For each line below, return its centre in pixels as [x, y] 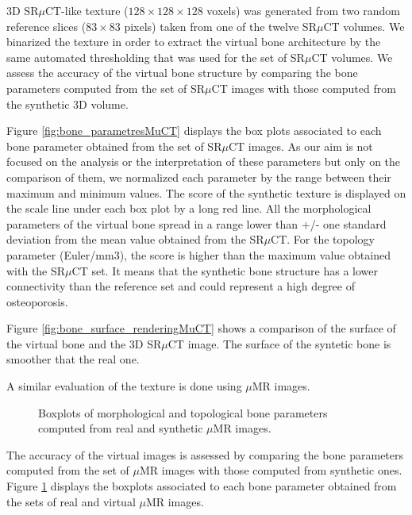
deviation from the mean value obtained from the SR [135, 239]
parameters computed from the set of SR [106, 88]
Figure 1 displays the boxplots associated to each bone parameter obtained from [202, 486]
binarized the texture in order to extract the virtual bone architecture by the [194, 42]
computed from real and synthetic [121, 428]
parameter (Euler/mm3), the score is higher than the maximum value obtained [198, 254]
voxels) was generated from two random [304, 10]
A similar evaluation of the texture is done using [124, 386]
